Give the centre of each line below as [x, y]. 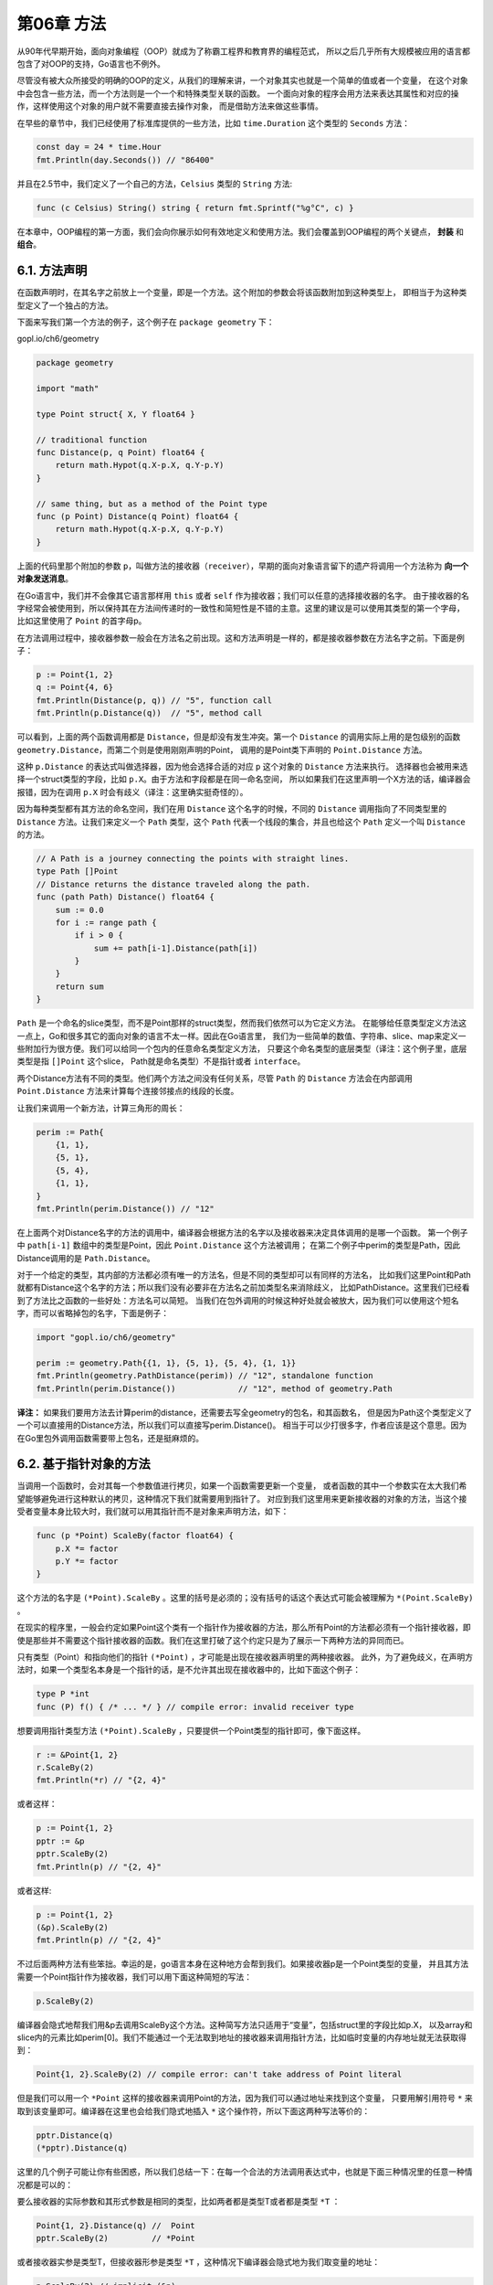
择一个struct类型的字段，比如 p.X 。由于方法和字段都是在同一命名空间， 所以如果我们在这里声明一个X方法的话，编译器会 [244, 779]
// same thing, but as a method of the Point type [152, 504]
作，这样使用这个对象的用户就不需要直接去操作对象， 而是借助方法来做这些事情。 [170, 106]
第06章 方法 [62, 24]
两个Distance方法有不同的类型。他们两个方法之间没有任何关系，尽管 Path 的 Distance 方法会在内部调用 [215, 1078]
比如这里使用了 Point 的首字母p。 [82, 621]
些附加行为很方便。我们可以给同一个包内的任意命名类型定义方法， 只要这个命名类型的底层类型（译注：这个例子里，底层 [242, 1048]
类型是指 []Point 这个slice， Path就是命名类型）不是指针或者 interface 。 [161, 1061]
